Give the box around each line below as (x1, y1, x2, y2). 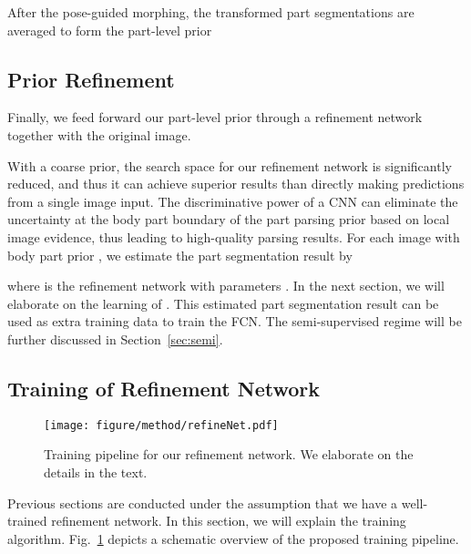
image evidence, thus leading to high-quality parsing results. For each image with (7, 227, 460, 246)
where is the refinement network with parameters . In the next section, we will (7, 276, 445, 295)
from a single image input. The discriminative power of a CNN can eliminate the (7, 191, 458, 210)
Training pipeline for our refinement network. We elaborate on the (44, 445, 414, 464)
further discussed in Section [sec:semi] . (7, 329, 223, 348)
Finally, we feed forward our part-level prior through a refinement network (7, 108, 423, 127)
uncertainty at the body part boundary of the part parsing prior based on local (7, 210, 450, 229)
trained (7, 511, 47, 530)
